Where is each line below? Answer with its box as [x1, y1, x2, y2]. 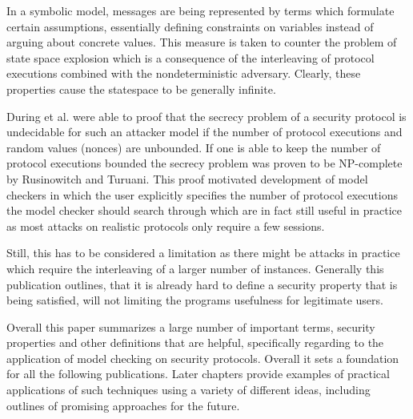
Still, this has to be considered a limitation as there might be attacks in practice [6, 244, 400, 261]
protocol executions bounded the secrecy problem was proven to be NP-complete [6, 155, 403, 171]
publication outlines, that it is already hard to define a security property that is [6, 276, 398, 292]
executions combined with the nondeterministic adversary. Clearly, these [6, 65, 361, 82]
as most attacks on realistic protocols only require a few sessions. [6, 217, 325, 234]
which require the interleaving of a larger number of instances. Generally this [6, 260, 384, 276]
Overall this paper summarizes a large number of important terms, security [6, 318, 375, 335]
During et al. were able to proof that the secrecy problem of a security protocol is [6, 107, 407, 124]
